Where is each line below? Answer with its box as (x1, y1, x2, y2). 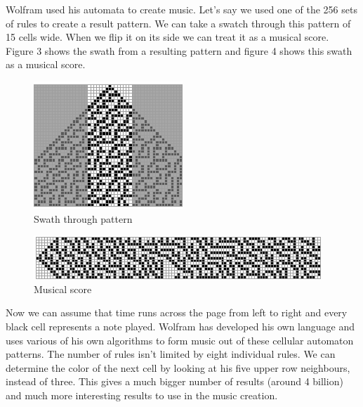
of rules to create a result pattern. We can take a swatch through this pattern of (6, 15, 351, 30)
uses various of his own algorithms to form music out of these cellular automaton (6, 332, 354, 347)
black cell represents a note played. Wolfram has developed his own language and (6, 318, 355, 333)
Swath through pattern (34, 211, 133, 226)
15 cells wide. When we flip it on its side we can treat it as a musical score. (6, 30, 329, 44)
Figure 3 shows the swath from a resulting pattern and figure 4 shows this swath (6, 43, 352, 58)
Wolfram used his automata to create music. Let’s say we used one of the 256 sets (6, 2, 357, 16)
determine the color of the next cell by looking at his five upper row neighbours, (6, 360, 350, 375)
